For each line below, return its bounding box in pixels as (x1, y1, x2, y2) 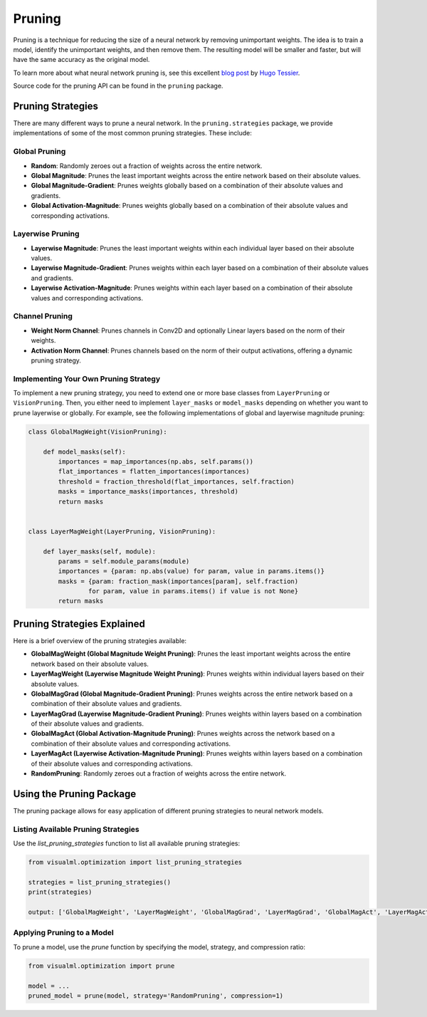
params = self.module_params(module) (58, 557, 190, 565)
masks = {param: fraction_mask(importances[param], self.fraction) (58, 577, 299, 585)
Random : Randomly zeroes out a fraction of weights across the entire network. (31, 161, 263, 170)
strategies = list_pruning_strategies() (28, 878, 171, 886)
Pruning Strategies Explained (13, 617, 145, 630)
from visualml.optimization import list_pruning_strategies (28, 858, 243, 867)
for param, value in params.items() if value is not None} (88, 588, 299, 595)
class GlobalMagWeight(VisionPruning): (28, 427, 167, 436)
